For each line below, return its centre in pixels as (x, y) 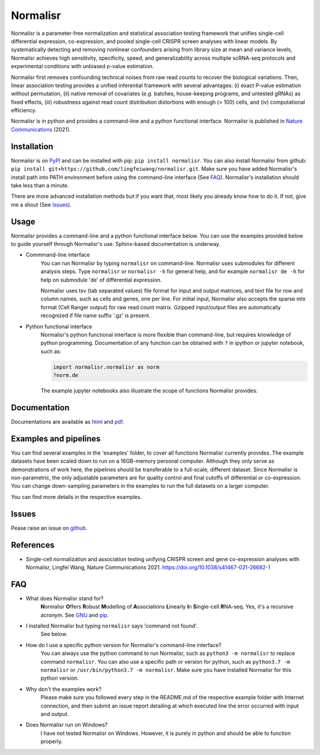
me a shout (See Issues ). (41, 204)
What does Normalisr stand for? (65, 598)
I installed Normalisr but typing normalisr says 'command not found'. (112, 626)
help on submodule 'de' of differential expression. (101, 280)
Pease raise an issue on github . (49, 528)
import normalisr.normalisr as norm (106, 367)
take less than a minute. (40, 185)
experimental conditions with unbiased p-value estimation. (82, 66)
